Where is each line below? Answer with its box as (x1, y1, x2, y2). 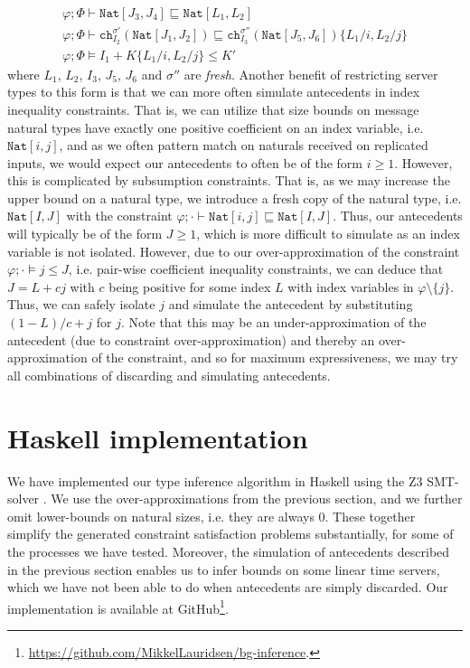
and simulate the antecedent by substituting (168, 295, 413, 314)
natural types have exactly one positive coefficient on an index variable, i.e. (7, 118, 424, 136)
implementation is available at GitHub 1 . (7, 596, 229, 617)
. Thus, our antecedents (333, 206, 463, 225)
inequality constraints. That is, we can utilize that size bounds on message (7, 99, 419, 118)
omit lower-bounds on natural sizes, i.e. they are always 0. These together (7, 506, 416, 525)
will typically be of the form (7, 224, 163, 243)
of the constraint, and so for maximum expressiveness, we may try (91, 348, 458, 367)
